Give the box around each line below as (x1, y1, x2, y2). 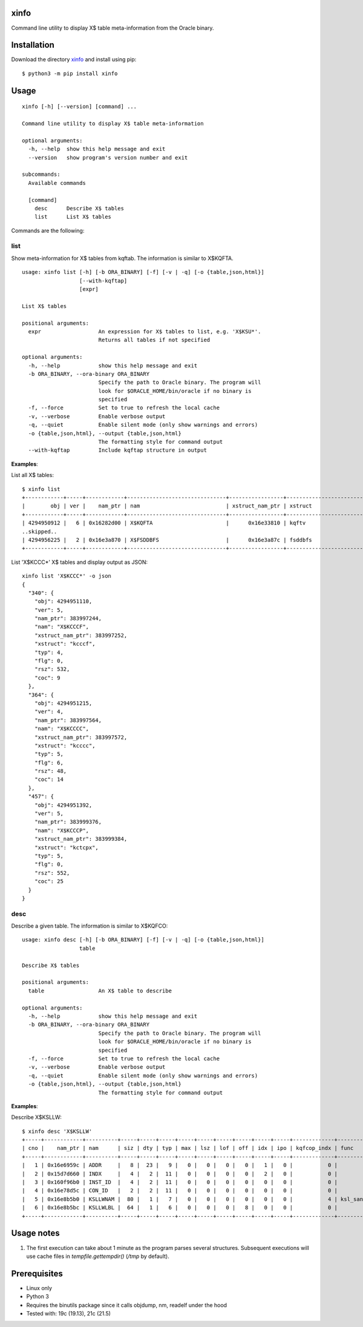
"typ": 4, (34, 649, 64, 656)
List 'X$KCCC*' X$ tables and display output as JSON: (11, 558, 148, 566)
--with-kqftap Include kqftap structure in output (28, 447, 207, 454)
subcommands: (22, 171, 60, 178)
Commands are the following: (11, 227, 85, 234)
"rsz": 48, (34, 767, 67, 775)
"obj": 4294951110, (34, 598, 93, 605)
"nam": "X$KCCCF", (34, 623, 90, 630)
